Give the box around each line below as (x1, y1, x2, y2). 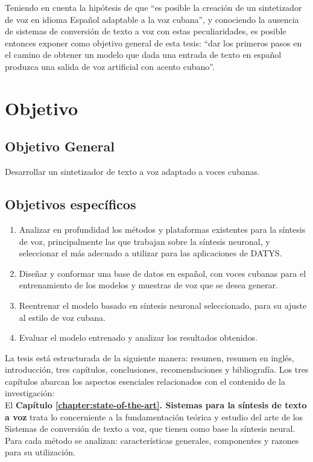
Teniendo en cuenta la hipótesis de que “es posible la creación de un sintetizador (5, 1, 302, 13)
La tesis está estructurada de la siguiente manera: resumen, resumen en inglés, (5, 351, 294, 364)
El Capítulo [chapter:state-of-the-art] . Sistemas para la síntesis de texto (5, 399, 307, 411)
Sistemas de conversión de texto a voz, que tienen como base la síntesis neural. (5, 422, 296, 435)
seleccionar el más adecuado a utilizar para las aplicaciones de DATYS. (19, 247, 282, 259)
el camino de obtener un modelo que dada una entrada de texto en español (5, 48, 282, 61)
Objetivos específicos (5, 195, 136, 214)
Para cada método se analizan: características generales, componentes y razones (5, 434, 299, 446)
